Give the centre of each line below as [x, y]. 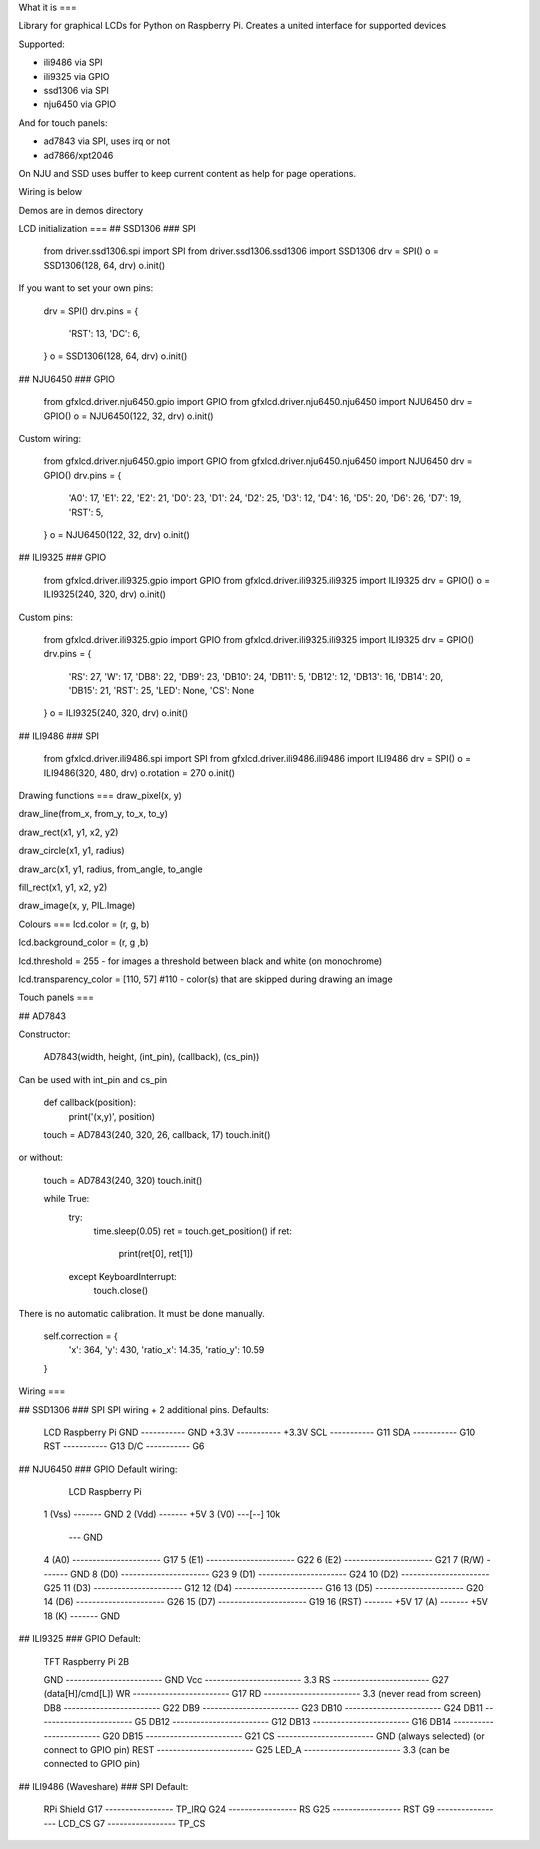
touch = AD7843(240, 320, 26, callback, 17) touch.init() [157, 1135]
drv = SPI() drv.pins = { [91, 311]
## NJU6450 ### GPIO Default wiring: [98, 1469]
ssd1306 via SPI [76, 90]
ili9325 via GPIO [76, 76]
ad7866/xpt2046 [78, 155]
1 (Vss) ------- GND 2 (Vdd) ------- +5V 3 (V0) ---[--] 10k [162, 1514]
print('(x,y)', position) [111, 1116]
